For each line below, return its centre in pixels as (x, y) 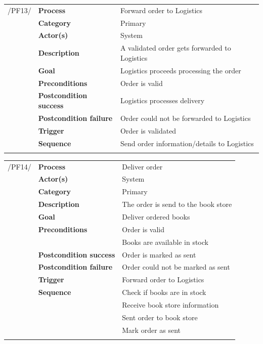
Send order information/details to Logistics (187, 143)
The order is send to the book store (177, 204)
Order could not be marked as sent (176, 267)
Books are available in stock (165, 242)
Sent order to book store (160, 317)
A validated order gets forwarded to (176, 48)
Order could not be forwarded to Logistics (185, 118)
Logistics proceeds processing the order (181, 70)
